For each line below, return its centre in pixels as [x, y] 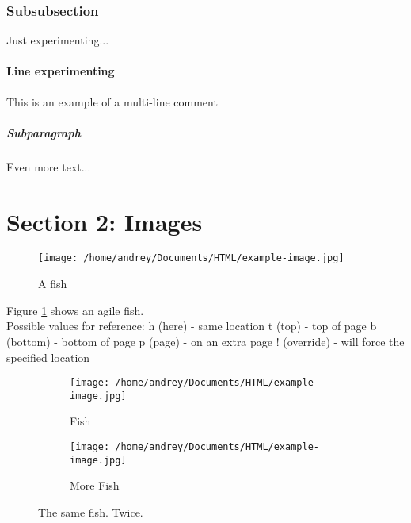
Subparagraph [44, 132]
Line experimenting [61, 71]
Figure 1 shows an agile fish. [75, 310]
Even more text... [49, 166]
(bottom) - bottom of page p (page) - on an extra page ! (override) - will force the [205, 341]
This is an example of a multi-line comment [112, 101]
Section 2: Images [105, 221]
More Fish [95, 485]
